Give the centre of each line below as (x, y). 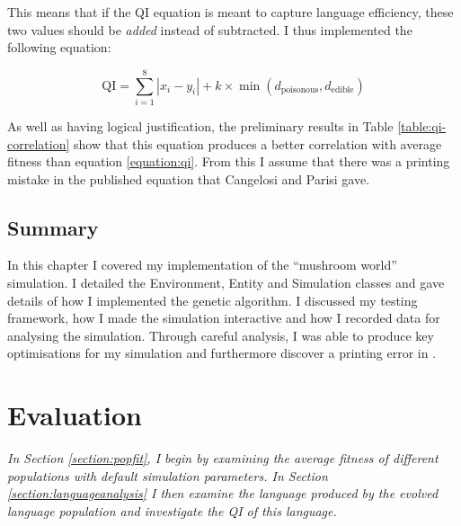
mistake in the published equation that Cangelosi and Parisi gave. (189, 178)
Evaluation (75, 415)
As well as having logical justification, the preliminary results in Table (200, 125)
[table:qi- (422, 125)
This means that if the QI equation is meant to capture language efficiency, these (230, 12)
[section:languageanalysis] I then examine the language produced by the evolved (223, 493)
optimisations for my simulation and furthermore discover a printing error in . (222, 353)
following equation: (59, 47)
